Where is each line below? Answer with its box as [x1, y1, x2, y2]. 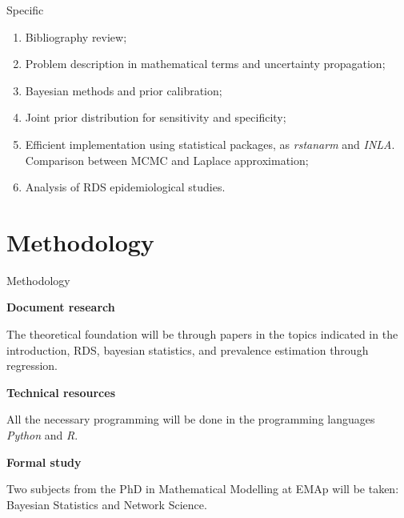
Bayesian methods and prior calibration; [25, 82, 222, 98]
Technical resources [6, 383, 115, 400]
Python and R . [6, 427, 78, 444]
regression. [6, 357, 58, 374]
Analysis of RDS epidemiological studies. [25, 179, 226, 195]
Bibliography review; [25, 28, 127, 45]
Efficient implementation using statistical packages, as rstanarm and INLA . [25, 135, 395, 152]
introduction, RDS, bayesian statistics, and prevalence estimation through [6, 341, 369, 358]
